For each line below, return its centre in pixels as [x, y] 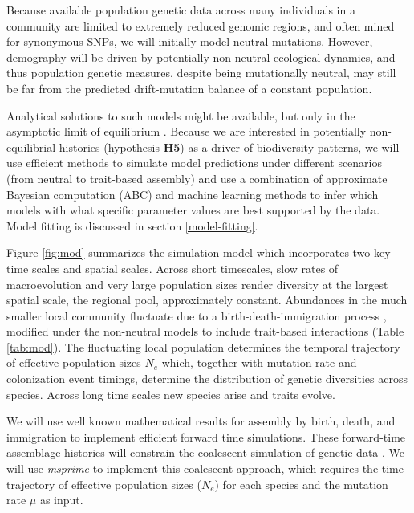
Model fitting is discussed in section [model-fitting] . [132, 225]
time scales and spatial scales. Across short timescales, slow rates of [172, 268]
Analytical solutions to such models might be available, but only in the [181, 115]
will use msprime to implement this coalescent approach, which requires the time [205, 468]
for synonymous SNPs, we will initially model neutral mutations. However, [190, 41]
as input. [61, 500]
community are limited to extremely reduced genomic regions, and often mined [201, 25]
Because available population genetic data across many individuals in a [181, 10]
